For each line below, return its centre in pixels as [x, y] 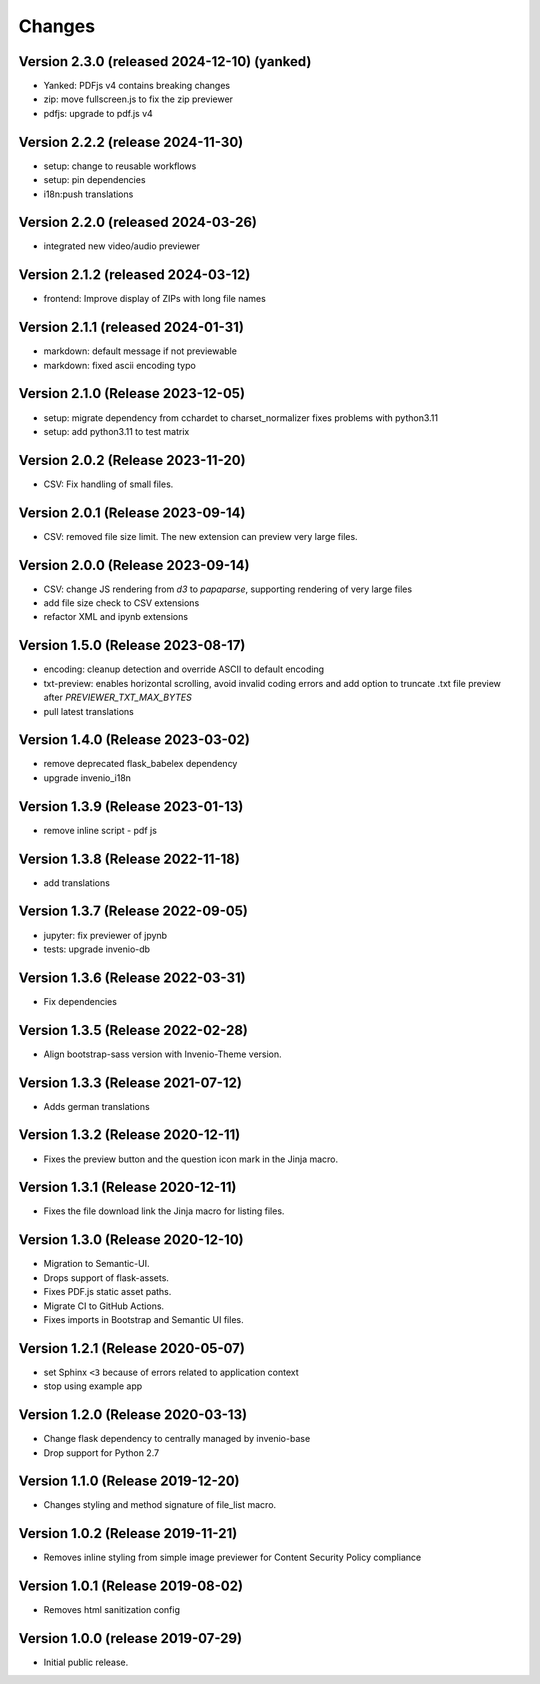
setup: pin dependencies [94, 180]
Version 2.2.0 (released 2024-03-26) [137, 222]
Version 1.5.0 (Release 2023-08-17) [132, 645]
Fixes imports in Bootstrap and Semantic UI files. [143, 1319]
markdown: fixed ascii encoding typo [120, 365]
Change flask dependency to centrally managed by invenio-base [177, 1439]
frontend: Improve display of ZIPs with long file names [155, 299]
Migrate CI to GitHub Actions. [104, 1306]
